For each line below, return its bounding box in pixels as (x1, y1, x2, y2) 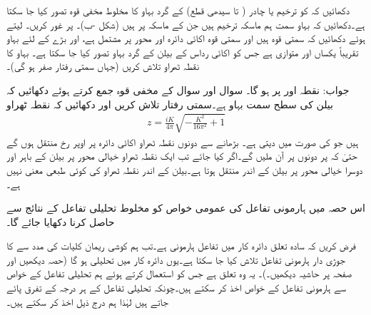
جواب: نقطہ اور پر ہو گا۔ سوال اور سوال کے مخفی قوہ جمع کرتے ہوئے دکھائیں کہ (6, 82, 350, 97)
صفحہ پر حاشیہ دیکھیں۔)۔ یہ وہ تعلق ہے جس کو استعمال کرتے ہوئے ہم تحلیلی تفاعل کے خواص (6, 266, 352, 281)
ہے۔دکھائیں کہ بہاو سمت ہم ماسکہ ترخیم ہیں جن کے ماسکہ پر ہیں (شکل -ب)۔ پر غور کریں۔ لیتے (6, 16, 365, 31)
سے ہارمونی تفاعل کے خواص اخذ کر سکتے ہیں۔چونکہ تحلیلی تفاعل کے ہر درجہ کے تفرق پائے (6, 280, 347, 295)
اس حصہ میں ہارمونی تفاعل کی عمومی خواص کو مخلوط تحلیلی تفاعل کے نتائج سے (6, 200, 365, 215)
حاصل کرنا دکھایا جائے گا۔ (6, 214, 115, 229)
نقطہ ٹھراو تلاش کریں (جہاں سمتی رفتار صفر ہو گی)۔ (6, 58, 200, 73)
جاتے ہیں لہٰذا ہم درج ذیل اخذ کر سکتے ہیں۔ (6, 294, 168, 309)
